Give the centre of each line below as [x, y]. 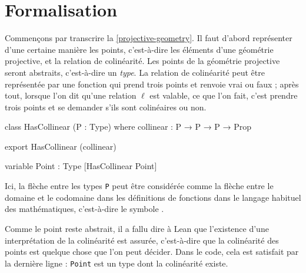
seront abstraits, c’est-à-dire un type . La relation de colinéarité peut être [135, 72]
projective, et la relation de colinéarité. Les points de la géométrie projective [142, 61]
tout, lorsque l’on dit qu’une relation [71, 95]
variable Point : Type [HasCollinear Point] [81, 166]
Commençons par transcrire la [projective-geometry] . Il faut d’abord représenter [149, 38]
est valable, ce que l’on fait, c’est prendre [224, 95]
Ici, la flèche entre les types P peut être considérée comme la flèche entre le [139, 186]
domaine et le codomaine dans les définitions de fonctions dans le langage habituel [153, 197]
